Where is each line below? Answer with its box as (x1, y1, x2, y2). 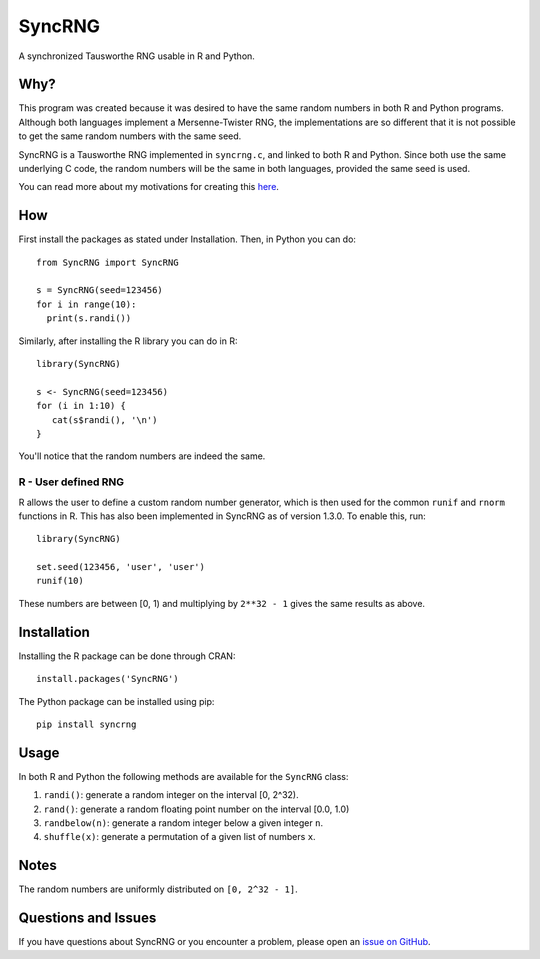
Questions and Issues (18, 910, 157, 927)
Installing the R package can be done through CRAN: (18, 650, 236, 662)
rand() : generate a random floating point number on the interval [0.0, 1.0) (43, 803, 350, 815)
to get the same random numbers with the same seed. (18, 130, 242, 142)
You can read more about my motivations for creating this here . (18, 181, 280, 193)
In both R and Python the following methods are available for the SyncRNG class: (18, 770, 349, 782)
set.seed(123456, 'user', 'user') (36, 561, 205, 573)
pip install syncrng (36, 718, 137, 730)
